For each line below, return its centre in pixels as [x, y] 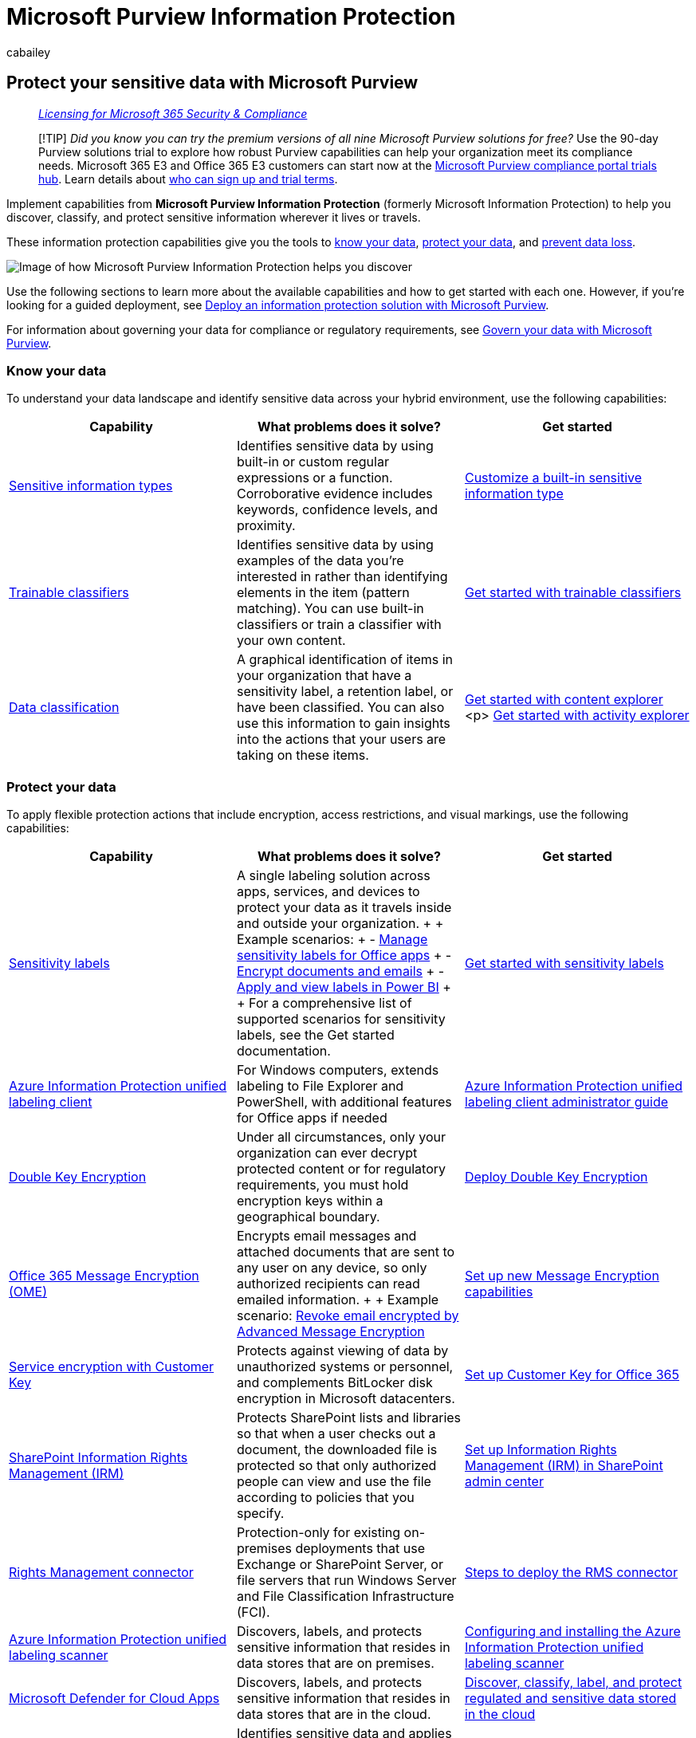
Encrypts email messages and [326, 1236]
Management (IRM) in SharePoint [564, 1466]
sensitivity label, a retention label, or [345, 692]
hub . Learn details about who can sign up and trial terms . [188, 179]
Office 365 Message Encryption [104, 1276]
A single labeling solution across [333, 876]
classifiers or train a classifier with [339, 625]
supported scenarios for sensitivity [341, 1019]
